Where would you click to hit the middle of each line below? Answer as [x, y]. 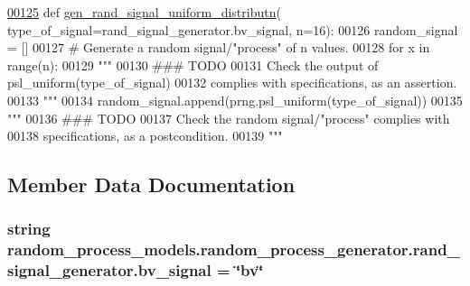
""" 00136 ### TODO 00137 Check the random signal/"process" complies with [229, 118]
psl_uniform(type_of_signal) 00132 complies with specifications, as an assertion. [232, 83]
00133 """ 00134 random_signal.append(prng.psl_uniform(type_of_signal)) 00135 [235, 100]
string [29, 229]
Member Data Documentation [151, 185]
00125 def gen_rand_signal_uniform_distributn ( [144, 12]
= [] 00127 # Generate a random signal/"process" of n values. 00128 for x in [219, 47]
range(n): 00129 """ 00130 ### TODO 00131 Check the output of [193, 65]
